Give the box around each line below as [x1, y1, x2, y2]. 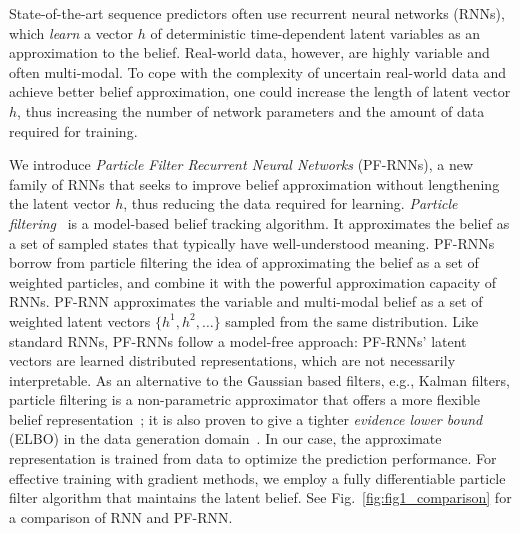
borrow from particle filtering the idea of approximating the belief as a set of [9, 252, 479, 273]
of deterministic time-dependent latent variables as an [150, 22, 481, 43]
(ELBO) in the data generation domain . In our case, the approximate [9, 428, 442, 449]
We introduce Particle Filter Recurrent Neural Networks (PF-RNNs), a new [9, 154, 474, 175]
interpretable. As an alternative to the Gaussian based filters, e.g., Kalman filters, [9, 369, 510, 390]
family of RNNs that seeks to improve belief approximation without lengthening [9, 173, 500, 194]
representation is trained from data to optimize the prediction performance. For [9, 448, 497, 469]
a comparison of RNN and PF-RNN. [9, 506, 233, 527]
